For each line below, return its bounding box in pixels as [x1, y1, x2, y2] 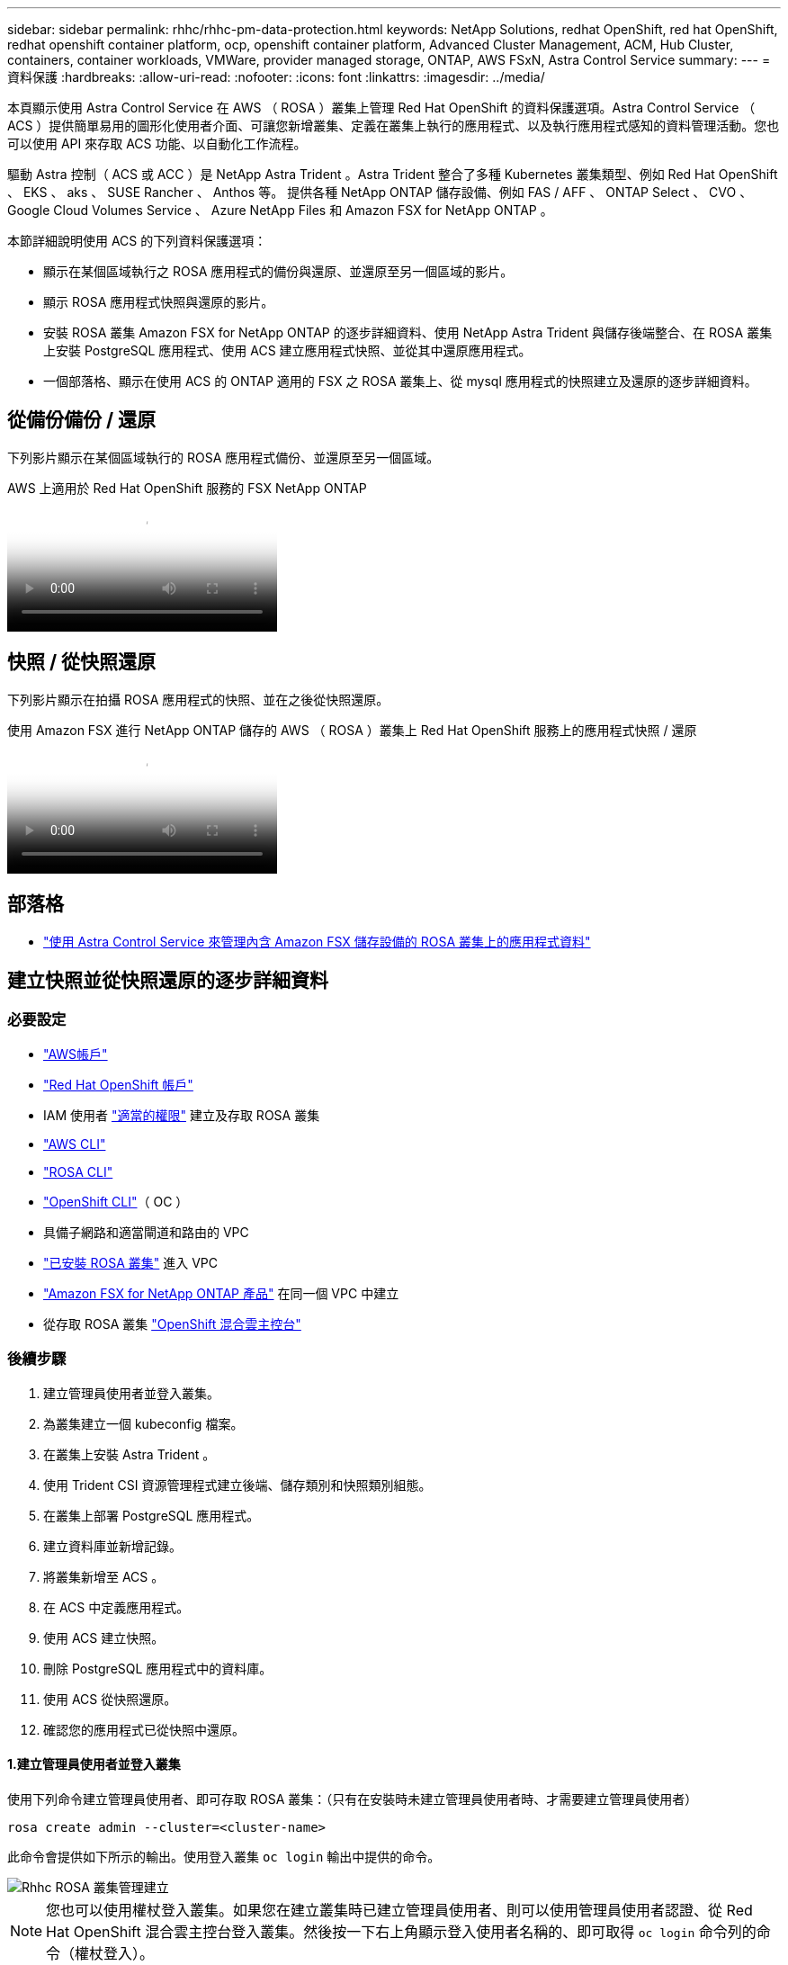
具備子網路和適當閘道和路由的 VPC [43, 1224, 249, 1240]
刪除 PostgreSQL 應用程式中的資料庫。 [43, 1660, 273, 1676]
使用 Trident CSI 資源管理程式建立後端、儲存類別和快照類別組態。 [43, 1476, 432, 1493]
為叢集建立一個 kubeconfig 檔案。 [43, 1415, 244, 1431]
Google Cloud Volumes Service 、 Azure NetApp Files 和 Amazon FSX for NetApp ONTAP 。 [7, 202, 553, 218]
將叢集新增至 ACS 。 [43, 1568, 165, 1584]
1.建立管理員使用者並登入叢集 [7, 1756, 181, 1772]
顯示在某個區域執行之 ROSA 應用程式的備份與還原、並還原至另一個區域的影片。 [43, 264, 514, 279]
